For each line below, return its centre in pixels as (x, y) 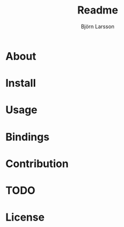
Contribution (37, 163)
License (25, 217)
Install (21, 83)
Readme (98, 10)
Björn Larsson (98, 26)
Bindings (27, 137)
